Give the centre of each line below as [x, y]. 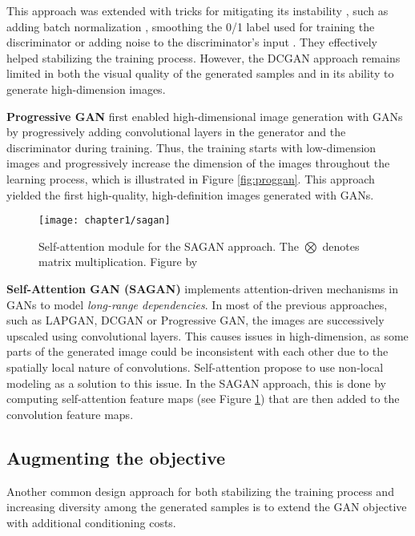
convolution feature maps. [70, 414]
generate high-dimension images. [86, 89]
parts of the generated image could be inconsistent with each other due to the [197, 351]
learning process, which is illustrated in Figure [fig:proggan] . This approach [191, 178]
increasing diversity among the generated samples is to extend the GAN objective [207, 507]
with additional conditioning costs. [91, 522]
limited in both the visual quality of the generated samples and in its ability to [200, 73]
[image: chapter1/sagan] [105, 221]
